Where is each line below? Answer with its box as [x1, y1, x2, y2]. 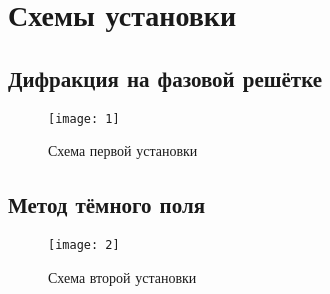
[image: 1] [48, 111, 120, 126]
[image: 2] [48, 238, 120, 253]
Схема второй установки [48, 266, 197, 287]
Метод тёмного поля [8, 189, 206, 220]
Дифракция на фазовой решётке [8, 62, 323, 93]
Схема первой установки [48, 140, 198, 161]
